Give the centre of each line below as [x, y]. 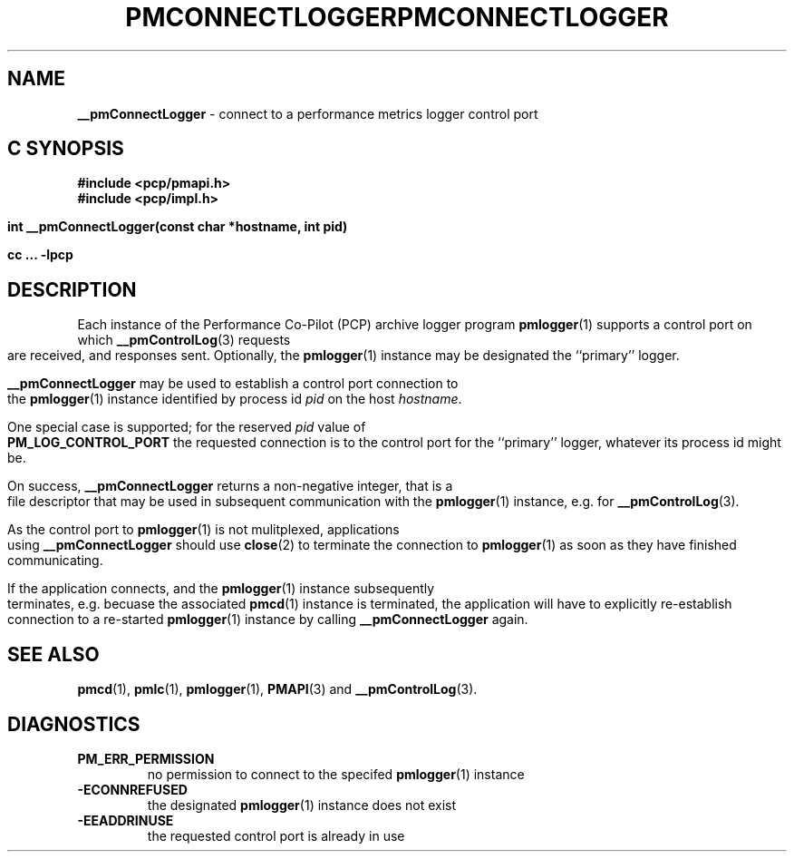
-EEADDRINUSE [126, 820]
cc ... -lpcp [40, 255]
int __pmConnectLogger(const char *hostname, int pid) [178, 227]
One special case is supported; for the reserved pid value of [187, 427]
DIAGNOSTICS [74, 724]
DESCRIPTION [72, 289]
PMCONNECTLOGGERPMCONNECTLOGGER [397, 17]
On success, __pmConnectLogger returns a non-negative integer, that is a [230, 486]
